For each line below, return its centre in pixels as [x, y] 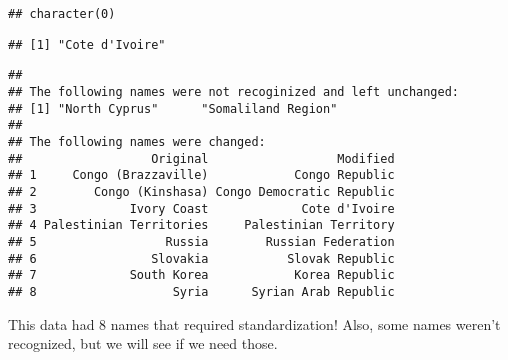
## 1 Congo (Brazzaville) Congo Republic [201, 175]
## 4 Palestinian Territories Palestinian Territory [201, 225]
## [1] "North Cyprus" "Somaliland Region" [173, 108]
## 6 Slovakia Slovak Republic [201, 258]
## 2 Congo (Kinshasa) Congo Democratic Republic [201, 191]
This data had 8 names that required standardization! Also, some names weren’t [254, 323]
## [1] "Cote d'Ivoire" [87, 44]
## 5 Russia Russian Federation [201, 241]
